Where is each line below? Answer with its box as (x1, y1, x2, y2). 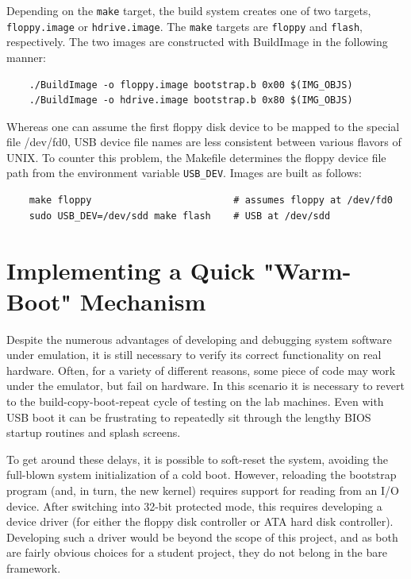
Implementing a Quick (6, 253, 255, 286)
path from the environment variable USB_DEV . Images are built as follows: (6, 164, 362, 181)
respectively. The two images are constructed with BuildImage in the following (6, 33, 388, 50)
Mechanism (79, 284, 206, 317)
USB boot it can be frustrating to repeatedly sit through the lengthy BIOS (6, 408, 371, 425)
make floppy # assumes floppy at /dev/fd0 (29, 195, 393, 207)
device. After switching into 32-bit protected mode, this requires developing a (6, 497, 382, 514)
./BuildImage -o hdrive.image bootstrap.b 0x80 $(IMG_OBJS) (29, 95, 353, 106)
